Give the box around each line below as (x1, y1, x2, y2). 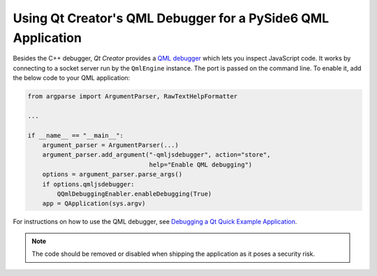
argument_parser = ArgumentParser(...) (42, 141, 179, 149)
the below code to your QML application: (13, 74, 131, 82)
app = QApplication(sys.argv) (42, 199, 146, 208)
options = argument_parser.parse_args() (42, 171, 183, 178)
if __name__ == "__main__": (27, 131, 124, 139)
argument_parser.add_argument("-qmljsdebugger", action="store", (42, 151, 271, 159)
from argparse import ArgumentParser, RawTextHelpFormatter (27, 93, 238, 100)
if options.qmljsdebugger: (42, 180, 135, 188)
